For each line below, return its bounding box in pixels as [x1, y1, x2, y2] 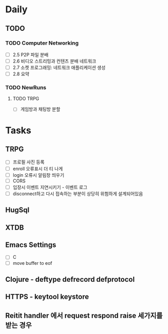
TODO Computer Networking [5, 39, 79, 47]
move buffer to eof [12, 260, 53, 266]
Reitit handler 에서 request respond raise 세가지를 [5, 311, 163, 320]
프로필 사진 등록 [12, 159, 45, 165]
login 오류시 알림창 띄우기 [12, 172, 65, 178]
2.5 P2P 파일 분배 [12, 51, 49, 57]
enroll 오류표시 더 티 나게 [12, 165, 63, 172]
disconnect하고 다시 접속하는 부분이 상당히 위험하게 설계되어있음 [12, 191, 143, 197]
